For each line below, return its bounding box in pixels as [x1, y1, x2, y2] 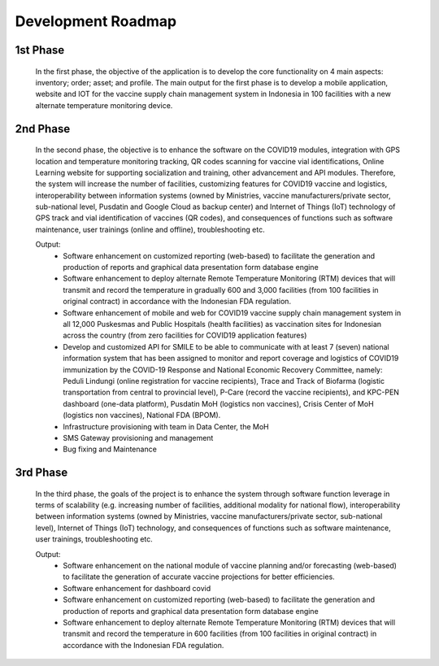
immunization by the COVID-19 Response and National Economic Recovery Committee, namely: [63, 364, 383, 374]
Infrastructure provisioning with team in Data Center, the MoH [63, 421, 269, 431]
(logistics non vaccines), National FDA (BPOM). [63, 411, 221, 420]
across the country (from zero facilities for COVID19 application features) [63, 330, 307, 341]
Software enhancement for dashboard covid [63, 583, 211, 593]
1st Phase [15, 43, 65, 57]
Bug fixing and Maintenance [63, 444, 158, 455]
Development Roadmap [15, 12, 177, 30]
